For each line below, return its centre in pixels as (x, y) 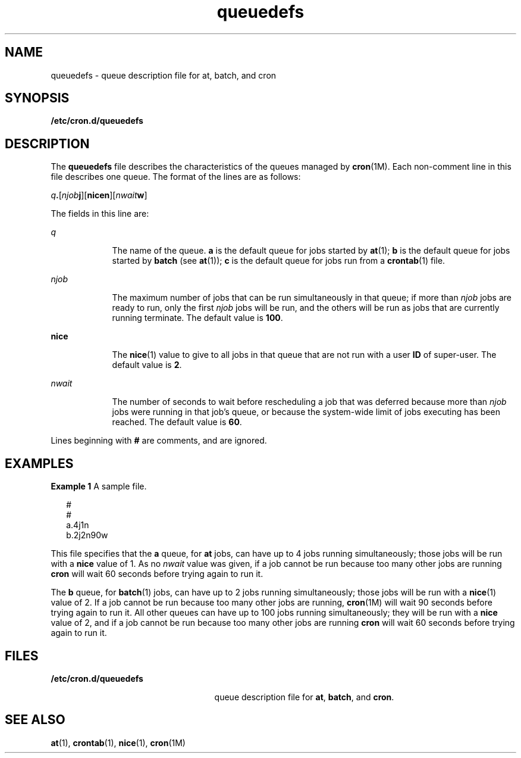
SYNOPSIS (37, 98)
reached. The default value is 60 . (177, 422)
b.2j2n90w (87, 535)
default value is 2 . (147, 365)
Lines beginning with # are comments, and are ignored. (159, 441)
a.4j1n (78, 525)
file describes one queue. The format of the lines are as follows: (176, 177)
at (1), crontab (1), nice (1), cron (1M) (118, 743)
